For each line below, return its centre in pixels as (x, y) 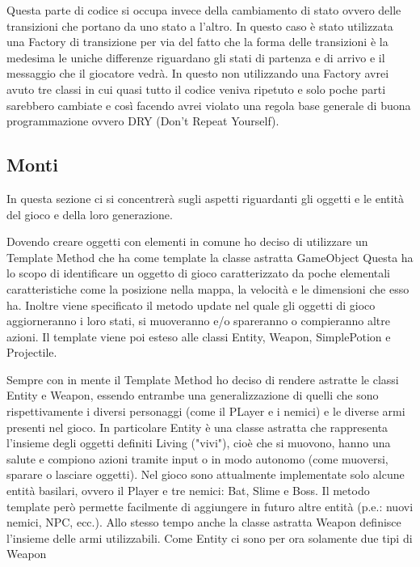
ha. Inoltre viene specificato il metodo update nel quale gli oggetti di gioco (191, 305)
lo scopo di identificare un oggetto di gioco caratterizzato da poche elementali (199, 273)
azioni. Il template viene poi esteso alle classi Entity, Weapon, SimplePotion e (199, 336)
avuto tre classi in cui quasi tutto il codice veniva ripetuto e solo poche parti (196, 89)
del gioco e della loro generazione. (90, 214)
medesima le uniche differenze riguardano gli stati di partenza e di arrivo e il (196, 57)
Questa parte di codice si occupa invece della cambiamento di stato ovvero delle (204, 10)
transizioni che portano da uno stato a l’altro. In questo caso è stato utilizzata (200, 25)
